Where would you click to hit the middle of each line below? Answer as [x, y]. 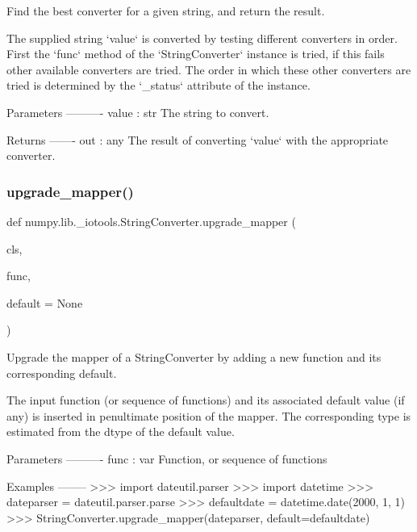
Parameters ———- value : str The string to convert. [138, 112]
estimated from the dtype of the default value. [121, 431]
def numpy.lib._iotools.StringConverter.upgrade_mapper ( [151, 221]
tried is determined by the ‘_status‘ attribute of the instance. [158, 85]
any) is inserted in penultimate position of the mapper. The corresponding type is [209, 415]
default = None [45, 302]
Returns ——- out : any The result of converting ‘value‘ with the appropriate [198, 139]
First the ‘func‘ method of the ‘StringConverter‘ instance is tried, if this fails [196, 54]
